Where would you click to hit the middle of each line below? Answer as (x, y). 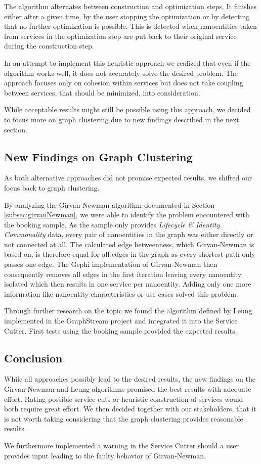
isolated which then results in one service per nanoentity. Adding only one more (128, 284)
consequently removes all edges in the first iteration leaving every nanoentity (123, 274)
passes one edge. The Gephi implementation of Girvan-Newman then (111, 264)
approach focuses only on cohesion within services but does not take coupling (124, 83)
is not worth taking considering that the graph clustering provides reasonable (124, 418)
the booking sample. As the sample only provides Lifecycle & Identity (112, 224)
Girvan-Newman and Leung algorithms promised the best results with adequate (128, 389)
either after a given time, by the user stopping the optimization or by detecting (127, 16)
